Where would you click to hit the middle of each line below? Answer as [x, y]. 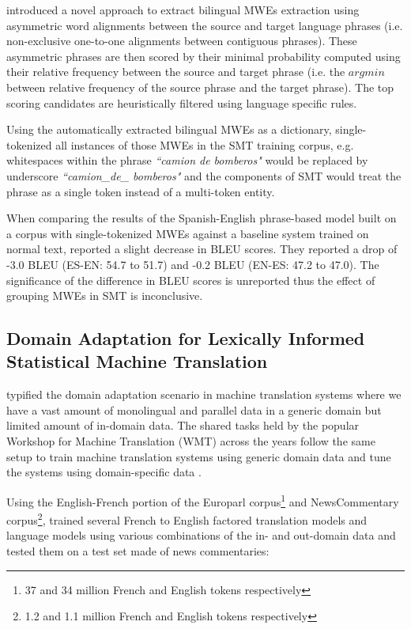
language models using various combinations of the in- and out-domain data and [201, 535]
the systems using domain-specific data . [104, 472]
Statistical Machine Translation [137, 361]
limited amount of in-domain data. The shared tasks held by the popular [183, 425]
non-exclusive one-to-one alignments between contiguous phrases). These [182, 41]
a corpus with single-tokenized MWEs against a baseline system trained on [188, 233]
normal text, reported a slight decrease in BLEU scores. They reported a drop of [202, 249]
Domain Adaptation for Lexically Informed [186, 338]
